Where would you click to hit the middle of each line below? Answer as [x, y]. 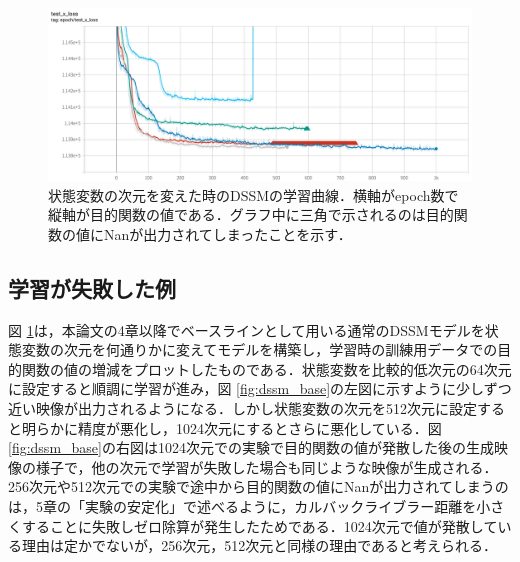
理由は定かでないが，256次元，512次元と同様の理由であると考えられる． [259, 545]
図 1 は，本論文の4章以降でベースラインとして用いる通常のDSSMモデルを [246, 329]
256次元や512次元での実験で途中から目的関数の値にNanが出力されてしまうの [258, 486]
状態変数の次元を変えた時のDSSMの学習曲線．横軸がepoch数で [253, 194]
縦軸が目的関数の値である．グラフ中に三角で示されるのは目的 [251, 214]
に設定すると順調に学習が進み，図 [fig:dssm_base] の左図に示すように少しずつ [260, 388]
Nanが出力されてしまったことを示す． [227, 233]
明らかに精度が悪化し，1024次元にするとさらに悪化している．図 [231, 427]
